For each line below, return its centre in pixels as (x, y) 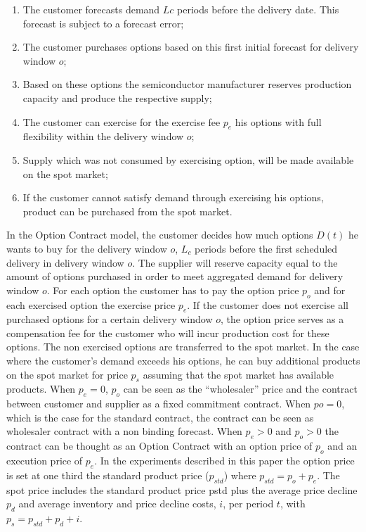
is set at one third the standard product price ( (108, 475)
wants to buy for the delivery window (87, 248)
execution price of (45, 461)
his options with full (278, 121)
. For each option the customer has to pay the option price (173, 290)
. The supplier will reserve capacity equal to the (235, 262)
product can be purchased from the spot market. (128, 211)
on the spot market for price (67, 374)
